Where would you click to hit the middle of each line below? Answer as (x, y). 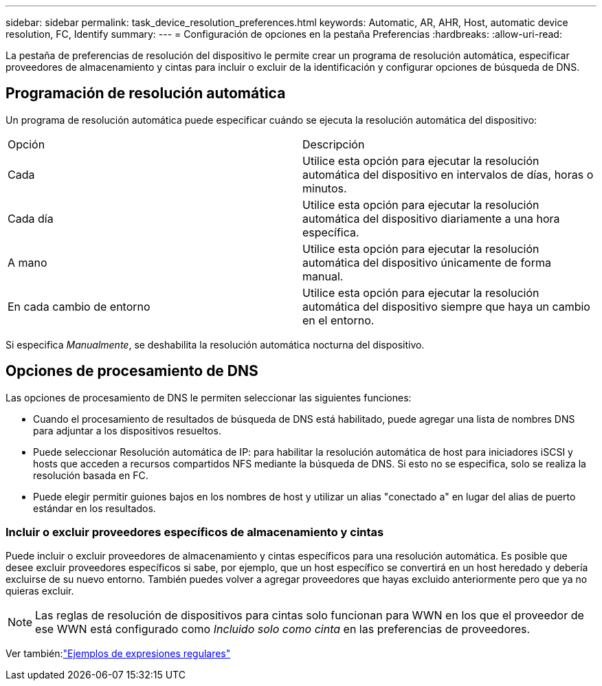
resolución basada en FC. (91, 475)
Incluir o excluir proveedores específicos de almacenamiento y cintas (195, 532)
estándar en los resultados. (94, 508)
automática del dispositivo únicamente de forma (427, 262)
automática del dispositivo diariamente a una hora (431, 218)
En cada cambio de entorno (79, 306)
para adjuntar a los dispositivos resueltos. (127, 430)
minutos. (325, 188)
